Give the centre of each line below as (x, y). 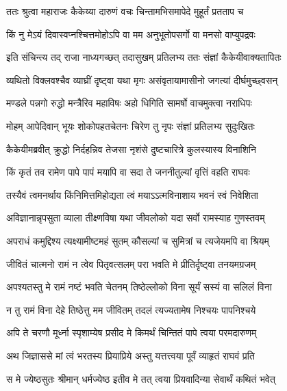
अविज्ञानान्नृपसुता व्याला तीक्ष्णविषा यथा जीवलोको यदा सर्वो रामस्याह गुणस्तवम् (136, 218)
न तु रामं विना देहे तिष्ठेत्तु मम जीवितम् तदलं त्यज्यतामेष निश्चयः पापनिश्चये (131, 309)
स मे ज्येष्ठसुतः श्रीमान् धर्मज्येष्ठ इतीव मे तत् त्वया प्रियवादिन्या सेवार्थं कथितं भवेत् (141, 378)
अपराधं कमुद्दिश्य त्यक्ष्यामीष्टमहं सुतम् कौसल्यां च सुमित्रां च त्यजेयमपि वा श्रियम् (138, 240)
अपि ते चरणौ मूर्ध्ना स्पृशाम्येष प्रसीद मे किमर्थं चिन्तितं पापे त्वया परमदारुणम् (132, 333)
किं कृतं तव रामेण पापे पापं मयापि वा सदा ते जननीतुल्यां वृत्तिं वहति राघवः (128, 172)
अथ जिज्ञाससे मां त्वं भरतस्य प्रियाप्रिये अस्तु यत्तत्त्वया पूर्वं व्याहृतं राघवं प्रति (130, 355)
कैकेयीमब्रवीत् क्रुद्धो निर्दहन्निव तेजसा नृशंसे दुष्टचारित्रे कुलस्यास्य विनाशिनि (131, 149)
